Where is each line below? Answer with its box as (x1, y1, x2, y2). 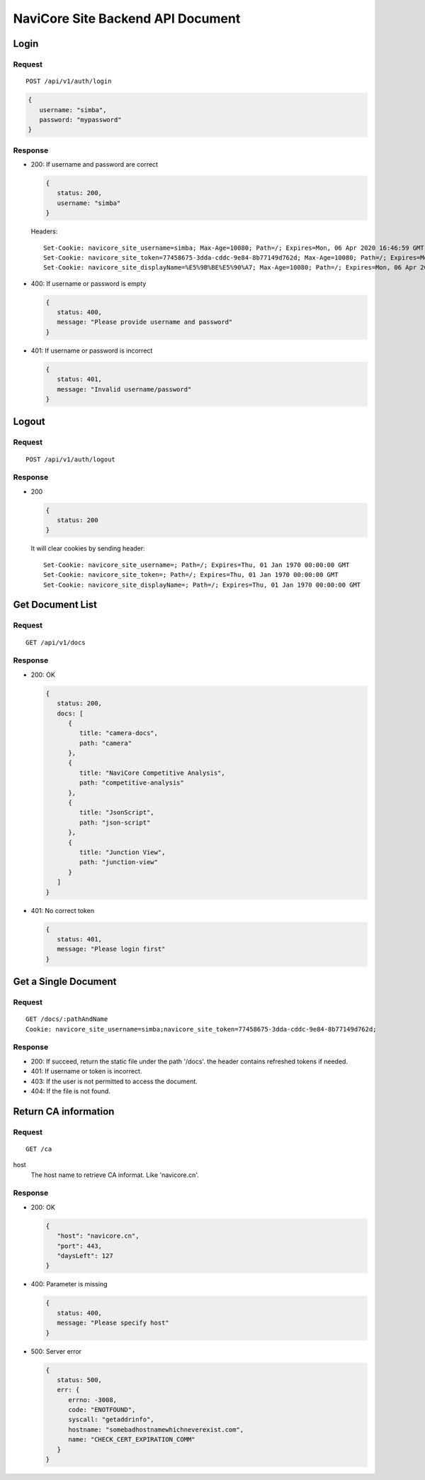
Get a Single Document (13, 976, 117, 988)
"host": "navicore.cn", (57, 1232, 140, 1240)
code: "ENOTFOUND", (68, 1406, 136, 1414)
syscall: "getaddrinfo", (68, 1415, 155, 1424)
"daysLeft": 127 (57, 1252, 113, 1259)
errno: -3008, (68, 1396, 117, 1404)
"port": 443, (57, 1242, 103, 1250)
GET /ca (25, 1144, 52, 1153)
